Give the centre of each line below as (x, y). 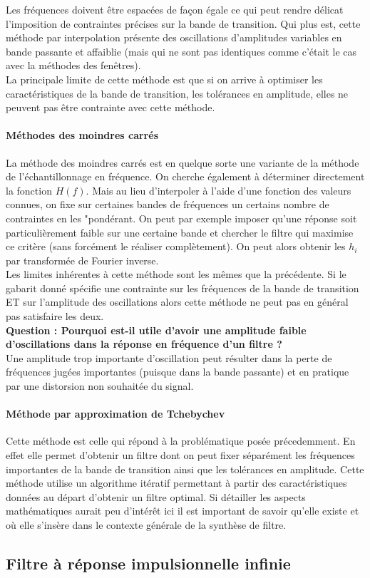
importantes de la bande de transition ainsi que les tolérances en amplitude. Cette (185, 469)
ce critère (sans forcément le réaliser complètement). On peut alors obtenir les (176, 246)
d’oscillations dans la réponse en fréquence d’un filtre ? (144, 344)
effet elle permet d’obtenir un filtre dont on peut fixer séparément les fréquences (180, 455)
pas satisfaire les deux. (55, 316)
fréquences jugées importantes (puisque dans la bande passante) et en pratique (178, 372)
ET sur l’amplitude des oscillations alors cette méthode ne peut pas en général (177, 302)
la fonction (29, 190)
